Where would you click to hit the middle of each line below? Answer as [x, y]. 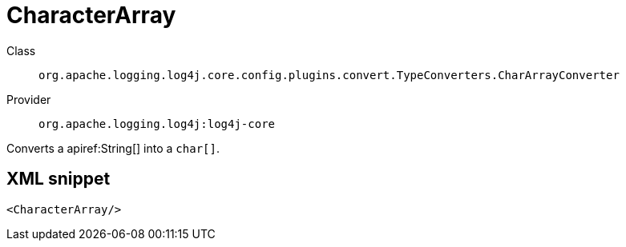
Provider [29, 99]
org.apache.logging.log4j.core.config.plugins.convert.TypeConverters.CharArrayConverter [329, 75]
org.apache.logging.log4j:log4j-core [157, 124]
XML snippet [59, 179]
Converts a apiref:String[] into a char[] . [113, 148]
